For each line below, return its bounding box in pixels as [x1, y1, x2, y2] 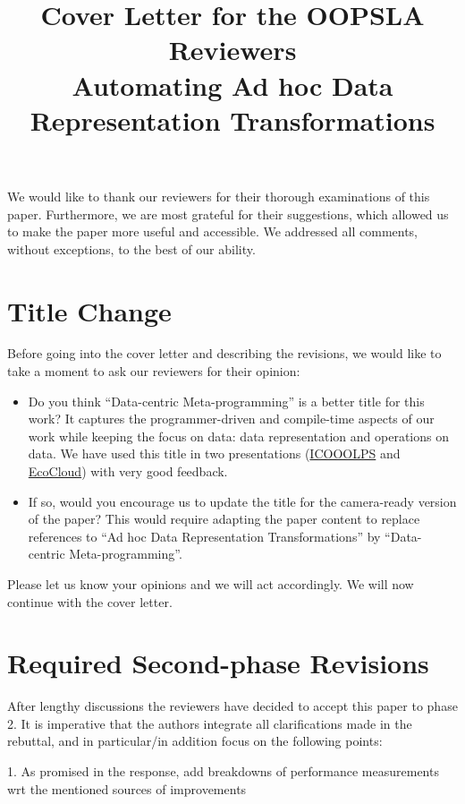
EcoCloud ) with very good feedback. [28, 462, 228, 480]
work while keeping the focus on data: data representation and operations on [28, 426, 449, 445]
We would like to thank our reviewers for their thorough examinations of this [7, 186, 430, 205]
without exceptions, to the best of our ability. [7, 239, 256, 258]
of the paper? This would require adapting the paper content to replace [28, 509, 420, 528]
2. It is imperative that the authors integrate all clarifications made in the [7, 714, 412, 732]
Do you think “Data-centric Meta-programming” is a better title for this [28, 391, 425, 410]
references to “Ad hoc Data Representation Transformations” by [28, 526, 381, 545]
